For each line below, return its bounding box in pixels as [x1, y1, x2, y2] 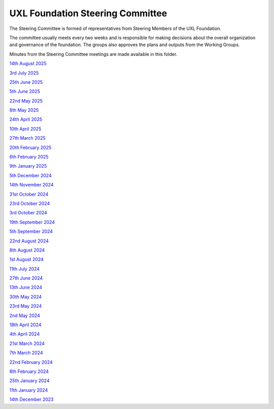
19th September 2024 [9, 219, 55, 225]
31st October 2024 [9, 191, 49, 197]
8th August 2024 [9, 247, 45, 253]
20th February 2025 [9, 144, 52, 150]
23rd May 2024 [9, 303, 42, 309]
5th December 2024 [9, 172, 52, 178]
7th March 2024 [9, 350, 43, 356]
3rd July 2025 [9, 70, 39, 76]
